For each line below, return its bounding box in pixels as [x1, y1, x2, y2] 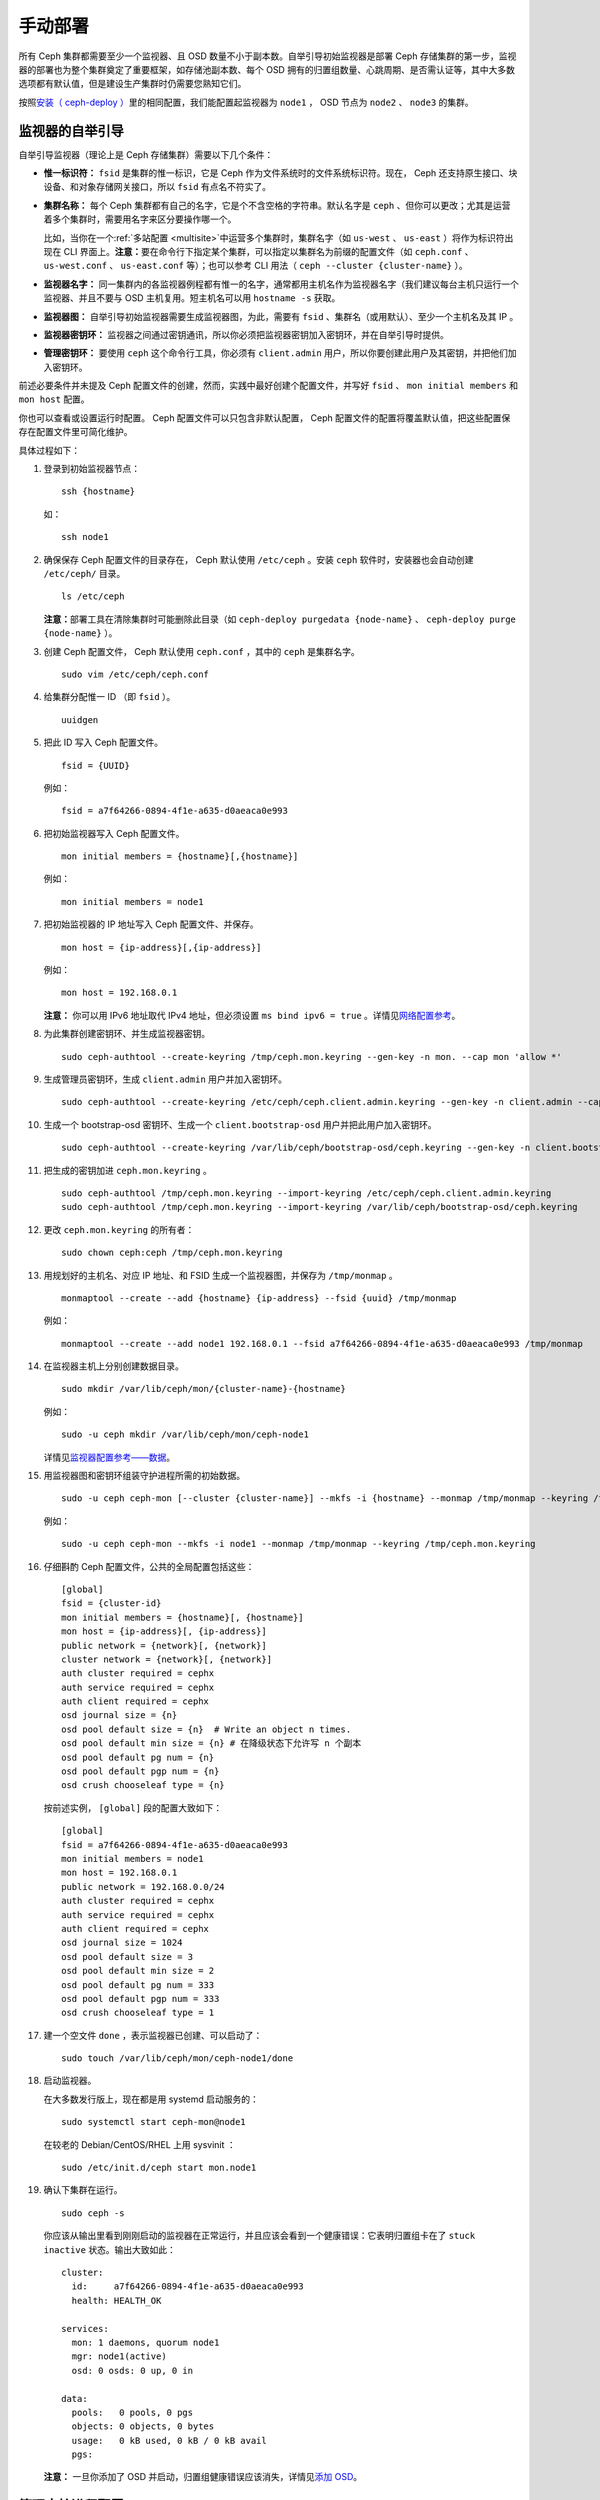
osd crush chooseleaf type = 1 [61, 2007, 215, 2019]
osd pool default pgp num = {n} [61, 1766, 220, 1777]
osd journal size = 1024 [61, 1937, 183, 1949]
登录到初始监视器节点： [43, 463, 140, 475]
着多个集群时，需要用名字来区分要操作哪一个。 [43, 213, 237, 225]
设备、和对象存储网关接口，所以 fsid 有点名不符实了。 [43, 181, 272, 193]
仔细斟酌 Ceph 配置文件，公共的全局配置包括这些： [43, 1560, 255, 1572]
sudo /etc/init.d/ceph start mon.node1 [61, 2162, 257, 2174]
